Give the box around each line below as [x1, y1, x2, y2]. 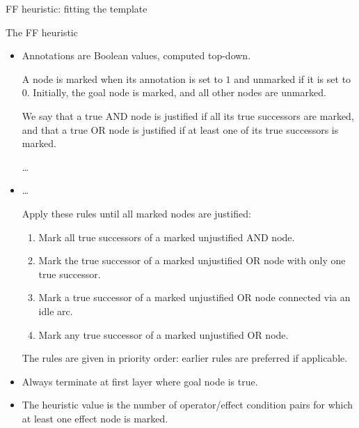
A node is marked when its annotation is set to [22, 71, 223, 86]
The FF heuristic [6, 24, 78, 39]
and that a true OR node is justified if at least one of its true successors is [22, 122, 339, 137]
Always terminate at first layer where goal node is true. [22, 374, 258, 388]
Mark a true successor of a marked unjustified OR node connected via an [38, 290, 351, 305]
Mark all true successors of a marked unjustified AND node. [38, 229, 295, 244]
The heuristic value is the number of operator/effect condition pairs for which [22, 397, 353, 412]
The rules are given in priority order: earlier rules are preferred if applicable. [22, 351, 348, 365]
